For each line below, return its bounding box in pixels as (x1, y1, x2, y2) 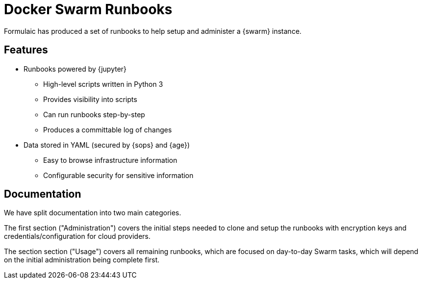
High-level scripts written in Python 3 (43, 79, 163, 88)
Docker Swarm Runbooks (4, 1, 173, 18)
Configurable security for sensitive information (43, 171, 194, 180)
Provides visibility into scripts (43, 95, 137, 103)
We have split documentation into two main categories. (4, 208, 181, 217)
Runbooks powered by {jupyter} (24, 64, 127, 73)
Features (4, 44, 48, 56)
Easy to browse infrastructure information (43, 155, 177, 164)
